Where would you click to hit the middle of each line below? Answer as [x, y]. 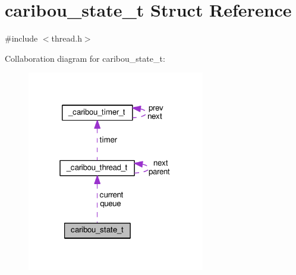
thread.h [67, 38]
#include [21, 38]
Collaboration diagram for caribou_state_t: [85, 58]
